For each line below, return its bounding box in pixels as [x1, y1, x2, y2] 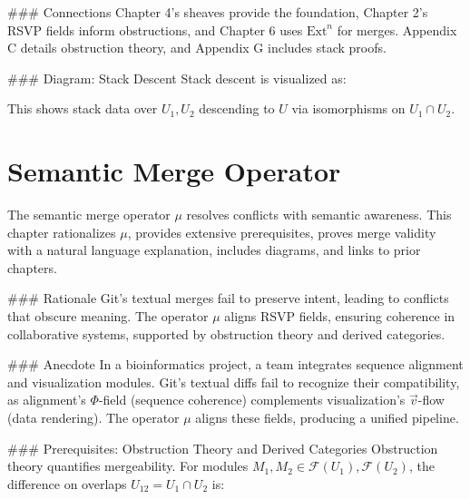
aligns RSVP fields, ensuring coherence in [224, 307, 455, 326]
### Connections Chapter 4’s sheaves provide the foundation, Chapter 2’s [7, 3, 428, 21]
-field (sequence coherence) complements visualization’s [98, 390, 406, 409]
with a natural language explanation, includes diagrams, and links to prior [7, 240, 421, 259]
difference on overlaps [7, 474, 127, 493]
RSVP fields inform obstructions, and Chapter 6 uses [7, 20, 303, 39]
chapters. [7, 258, 57, 277]
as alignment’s [7, 390, 86, 409]
